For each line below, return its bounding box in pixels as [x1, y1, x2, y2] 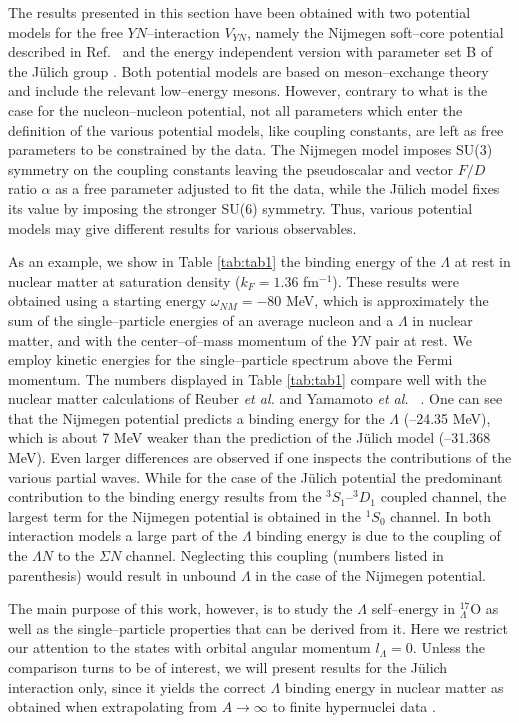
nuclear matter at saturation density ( [8, 270, 241, 291]
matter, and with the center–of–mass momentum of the [8, 329, 347, 350]
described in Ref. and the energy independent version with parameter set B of [8, 41, 493, 62]
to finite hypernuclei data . [272, 696, 436, 717]
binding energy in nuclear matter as [284, 676, 504, 697]
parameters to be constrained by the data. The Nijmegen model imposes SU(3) [8, 139, 493, 160]
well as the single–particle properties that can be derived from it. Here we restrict [8, 617, 508, 638]
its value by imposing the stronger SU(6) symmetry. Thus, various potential [8, 197, 473, 218]
